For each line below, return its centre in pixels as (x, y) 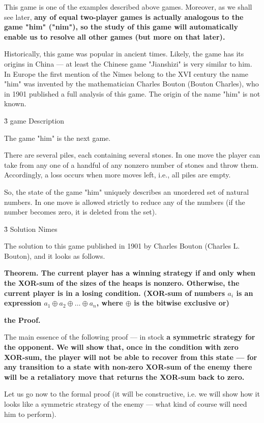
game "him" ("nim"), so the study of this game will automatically (121, 27)
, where (110, 303)
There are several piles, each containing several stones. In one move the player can (132, 155)
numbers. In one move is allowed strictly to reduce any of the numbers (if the (125, 202)
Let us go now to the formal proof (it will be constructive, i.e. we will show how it (132, 394)
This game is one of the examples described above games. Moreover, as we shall (128, 7)
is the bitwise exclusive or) (182, 303)
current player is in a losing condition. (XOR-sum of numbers (115, 293)
